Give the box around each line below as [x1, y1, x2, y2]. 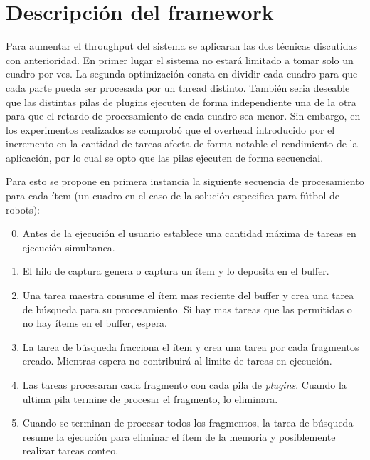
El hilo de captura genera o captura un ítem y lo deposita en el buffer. [22, 263, 329, 278]
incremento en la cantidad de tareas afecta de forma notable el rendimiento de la [6, 136, 358, 151]
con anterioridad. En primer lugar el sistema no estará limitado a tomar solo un [6, 52, 354, 67]
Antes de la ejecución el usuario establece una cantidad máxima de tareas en [22, 226, 356, 241]
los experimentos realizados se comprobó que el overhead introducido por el [6, 122, 335, 137]
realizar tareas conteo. [22, 443, 119, 458]
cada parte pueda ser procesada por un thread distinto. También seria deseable [6, 80, 350, 95]
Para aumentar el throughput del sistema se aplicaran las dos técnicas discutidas [6, 38, 358, 53]
